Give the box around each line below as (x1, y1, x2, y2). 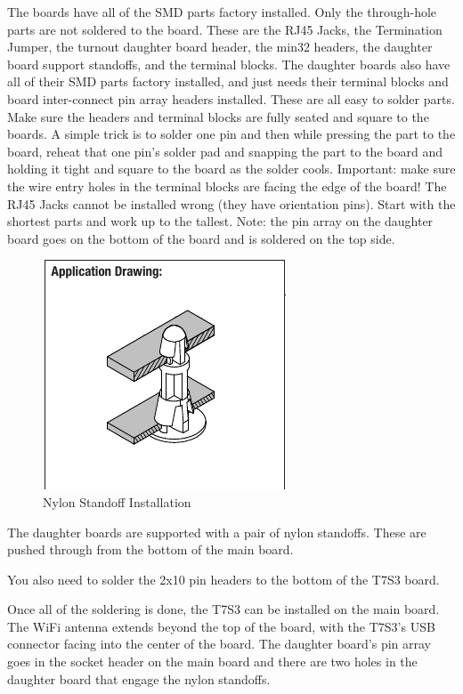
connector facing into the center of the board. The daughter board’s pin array (7, 634, 431, 653)
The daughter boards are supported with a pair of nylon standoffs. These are (7, 522, 426, 541)
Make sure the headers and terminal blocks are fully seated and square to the (7, 107, 429, 125)
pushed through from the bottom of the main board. (7, 540, 294, 559)
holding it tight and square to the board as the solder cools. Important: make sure (7, 159, 456, 178)
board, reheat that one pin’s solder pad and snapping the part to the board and (7, 141, 443, 160)
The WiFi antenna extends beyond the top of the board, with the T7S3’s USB (7, 617, 435, 635)
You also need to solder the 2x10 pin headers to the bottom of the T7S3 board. (7, 569, 440, 588)
